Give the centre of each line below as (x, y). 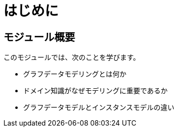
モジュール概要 (39, 37)
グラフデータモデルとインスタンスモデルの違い (99, 107)
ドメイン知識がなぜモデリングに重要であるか (95, 91)
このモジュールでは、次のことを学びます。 (72, 57)
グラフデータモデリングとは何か (75, 74)
